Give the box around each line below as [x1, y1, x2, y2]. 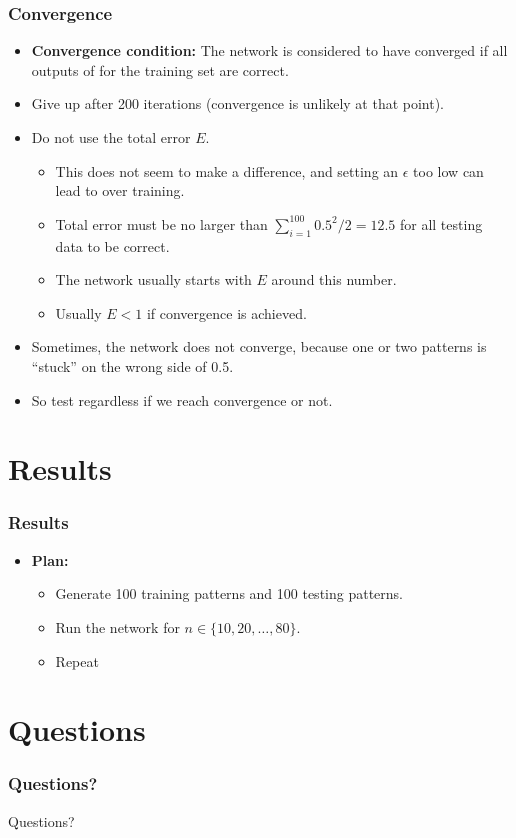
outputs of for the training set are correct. [31, 59, 289, 80]
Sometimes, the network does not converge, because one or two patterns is [31, 336, 487, 357]
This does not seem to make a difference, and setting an [55, 160, 399, 181]
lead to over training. [55, 180, 185, 201]
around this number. [271, 269, 397, 290]
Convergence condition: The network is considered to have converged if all [31, 40, 508, 61]
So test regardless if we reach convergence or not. [31, 389, 333, 410]
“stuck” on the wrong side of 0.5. [31, 355, 234, 376]
